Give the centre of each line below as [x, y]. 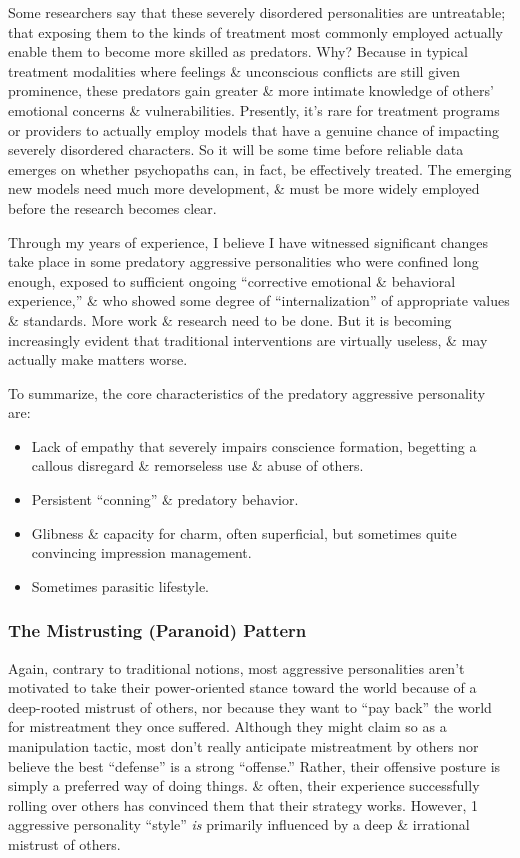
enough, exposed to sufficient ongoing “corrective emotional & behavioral [232, 280]
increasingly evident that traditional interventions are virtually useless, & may [248, 339]
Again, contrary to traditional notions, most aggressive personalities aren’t [236, 667]
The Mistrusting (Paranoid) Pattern [157, 630]
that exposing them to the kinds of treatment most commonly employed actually [255, 31]
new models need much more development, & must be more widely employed [244, 188]
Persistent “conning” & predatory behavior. [165, 499]
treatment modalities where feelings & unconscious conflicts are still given [234, 70]
